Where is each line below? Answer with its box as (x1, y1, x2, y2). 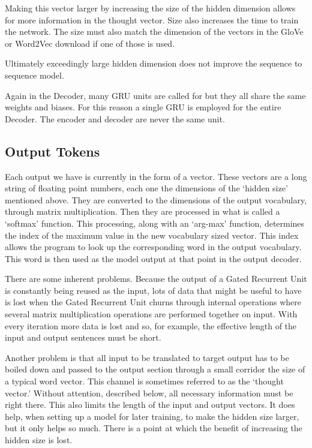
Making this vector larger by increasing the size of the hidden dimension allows (5, 2, 296, 14)
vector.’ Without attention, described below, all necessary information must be (5, 386, 293, 399)
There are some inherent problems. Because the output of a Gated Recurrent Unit (5, 272, 307, 285)
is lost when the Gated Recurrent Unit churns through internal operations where (5, 296, 302, 308)
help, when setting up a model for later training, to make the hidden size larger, (5, 410, 299, 422)
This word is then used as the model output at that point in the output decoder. (5, 252, 302, 264)
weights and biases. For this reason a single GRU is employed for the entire (5, 101, 281, 113)
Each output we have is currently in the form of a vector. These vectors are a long (5, 170, 307, 182)
